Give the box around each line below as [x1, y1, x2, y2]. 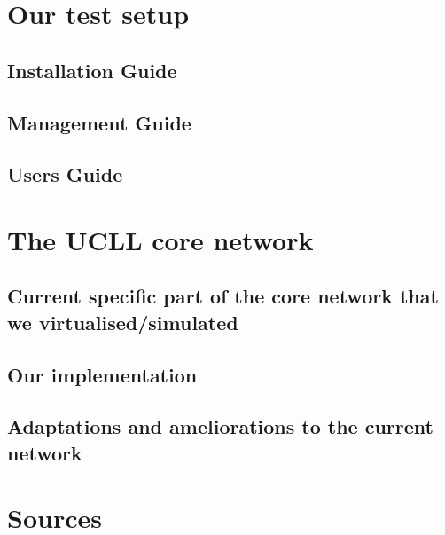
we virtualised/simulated [7, 308, 238, 335]
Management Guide [7, 108, 191, 136]
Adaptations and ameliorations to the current [7, 413, 433, 440]
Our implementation [7, 360, 198, 388]
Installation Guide [7, 56, 177, 83]
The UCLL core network [7, 221, 314, 257]
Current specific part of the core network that [7, 282, 439, 310]
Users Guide [7, 161, 123, 188]
